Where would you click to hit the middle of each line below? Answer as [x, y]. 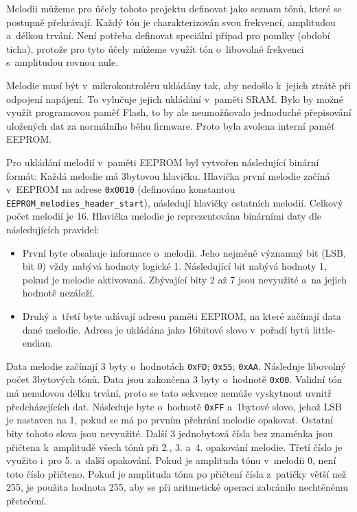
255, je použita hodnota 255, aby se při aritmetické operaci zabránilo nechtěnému [177, 487]
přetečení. [27, 500]
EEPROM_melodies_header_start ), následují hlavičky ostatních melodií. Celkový [175, 202]
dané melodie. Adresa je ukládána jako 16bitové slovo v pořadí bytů [166, 329]
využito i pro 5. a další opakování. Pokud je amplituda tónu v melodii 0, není [171, 460]
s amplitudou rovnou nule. [62, 62]
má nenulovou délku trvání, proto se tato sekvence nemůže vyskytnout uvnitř [169, 393]
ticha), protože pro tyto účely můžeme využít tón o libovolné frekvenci [155, 48]
